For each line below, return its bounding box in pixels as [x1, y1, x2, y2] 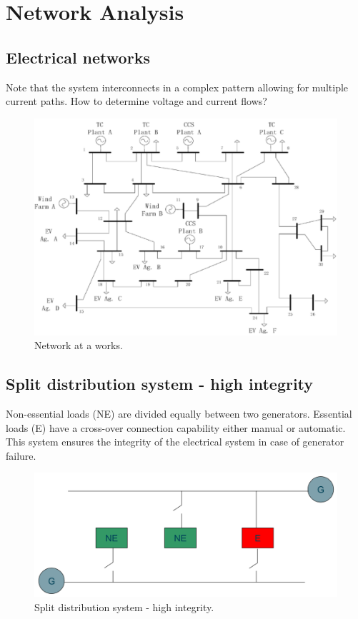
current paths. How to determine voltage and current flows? [6, 94, 267, 109]
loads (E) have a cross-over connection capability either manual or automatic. [6, 420, 346, 435]
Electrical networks [6, 46, 150, 68]
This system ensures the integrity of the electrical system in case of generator [6, 434, 344, 449]
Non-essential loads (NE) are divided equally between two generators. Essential [6, 406, 352, 421]
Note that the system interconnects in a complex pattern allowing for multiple [6, 79, 349, 94]
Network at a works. [34, 338, 123, 353]
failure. [6, 448, 36, 463]
